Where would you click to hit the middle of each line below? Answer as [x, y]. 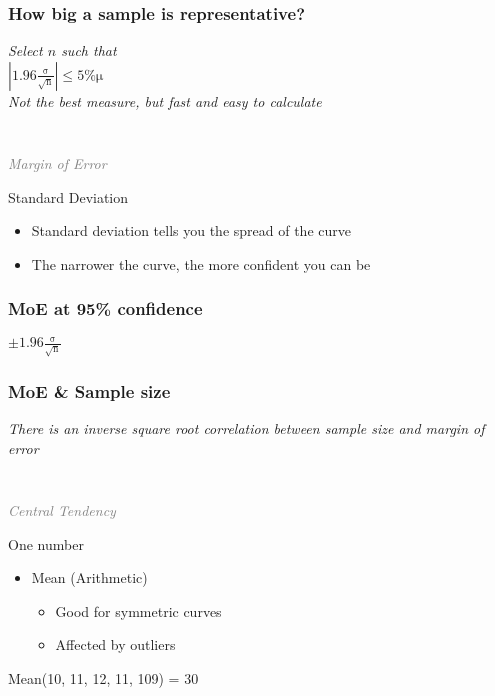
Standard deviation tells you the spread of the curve [191, 230]
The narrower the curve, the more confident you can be [201, 263]
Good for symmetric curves [138, 610]
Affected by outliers [115, 644]
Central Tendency [62, 509]
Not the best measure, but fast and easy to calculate [165, 100]
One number [46, 543]
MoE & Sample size [89, 390]
